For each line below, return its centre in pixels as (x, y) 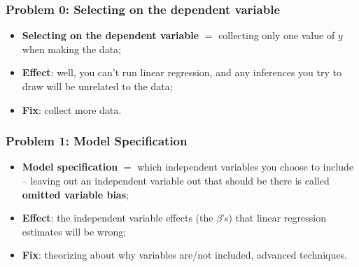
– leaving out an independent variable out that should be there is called (176, 180)
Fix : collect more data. (72, 109)
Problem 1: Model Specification (97, 141)
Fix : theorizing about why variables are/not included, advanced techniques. (184, 255)
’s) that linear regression (274, 218)
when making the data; (71, 49)
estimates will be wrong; (74, 231)
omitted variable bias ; (75, 194)
